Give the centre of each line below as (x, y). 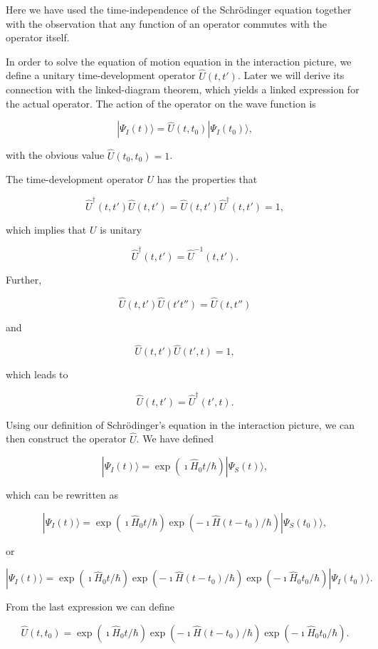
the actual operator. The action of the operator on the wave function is (161, 103)
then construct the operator (66, 438)
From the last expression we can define (90, 607)
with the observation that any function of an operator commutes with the (167, 23)
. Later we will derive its (291, 75)
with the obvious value (55, 155)
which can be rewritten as (62, 495)
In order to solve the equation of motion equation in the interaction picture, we (179, 61)
